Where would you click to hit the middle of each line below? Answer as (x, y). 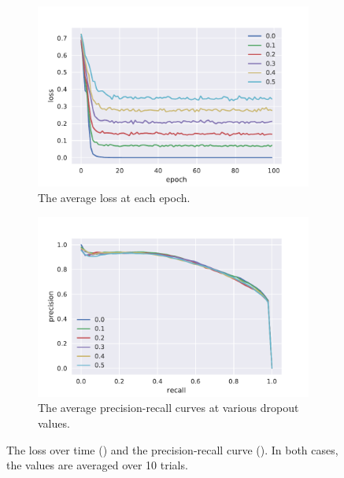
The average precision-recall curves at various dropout (168, 408)
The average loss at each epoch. (114, 197)
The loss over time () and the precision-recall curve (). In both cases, (172, 449)
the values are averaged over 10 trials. (97, 465)
